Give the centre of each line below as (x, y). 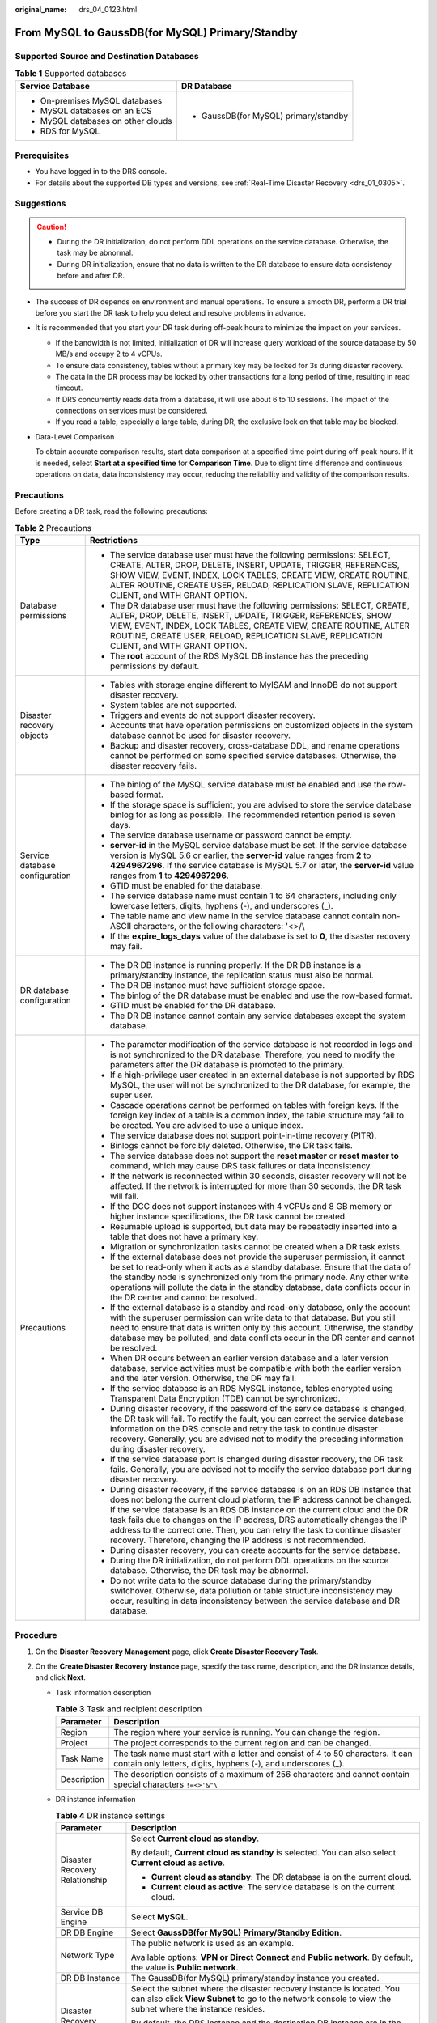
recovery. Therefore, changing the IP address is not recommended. (238, 1540)
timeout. (69, 388)
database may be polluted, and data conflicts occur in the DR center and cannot (262, 1338)
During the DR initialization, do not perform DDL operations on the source (249, 1560)
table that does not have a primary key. (184, 1236)
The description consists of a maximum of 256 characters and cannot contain (262, 1774)
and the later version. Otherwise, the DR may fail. (203, 1378)
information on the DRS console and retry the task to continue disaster (244, 1428)
